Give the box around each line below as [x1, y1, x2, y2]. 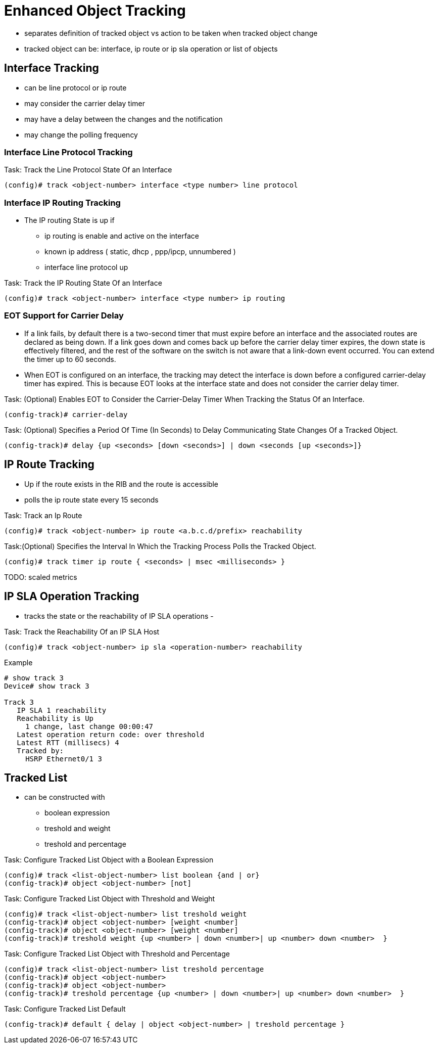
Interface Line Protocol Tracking [4, 147, 133, 157]
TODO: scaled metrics [4, 572, 77, 581]
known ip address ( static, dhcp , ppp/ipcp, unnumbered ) [44, 247, 236, 256]
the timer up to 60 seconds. [24, 354, 116, 363]
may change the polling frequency [24, 130, 138, 139]
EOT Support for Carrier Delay [4, 310, 124, 321]
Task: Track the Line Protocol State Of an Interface [4, 165, 172, 174]
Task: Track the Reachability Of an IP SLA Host [4, 627, 160, 636]
